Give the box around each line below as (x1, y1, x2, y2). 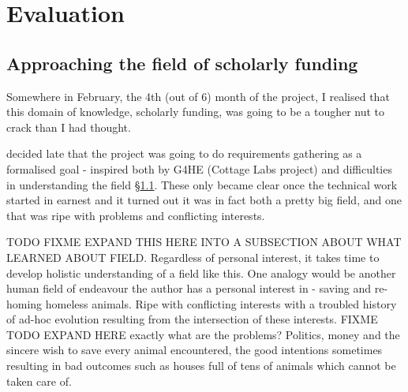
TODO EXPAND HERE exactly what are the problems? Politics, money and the (6, 326, 400, 342)
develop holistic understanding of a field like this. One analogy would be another (6, 264, 396, 281)
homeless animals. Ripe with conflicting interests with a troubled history (45, 295, 397, 312)
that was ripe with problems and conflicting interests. (6, 207, 265, 223)
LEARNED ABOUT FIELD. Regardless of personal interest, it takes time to (6, 248, 380, 265)
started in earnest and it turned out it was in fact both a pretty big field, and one (6, 192, 402, 208)
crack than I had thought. (6, 118, 131, 135)
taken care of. (6, 372, 72, 389)
